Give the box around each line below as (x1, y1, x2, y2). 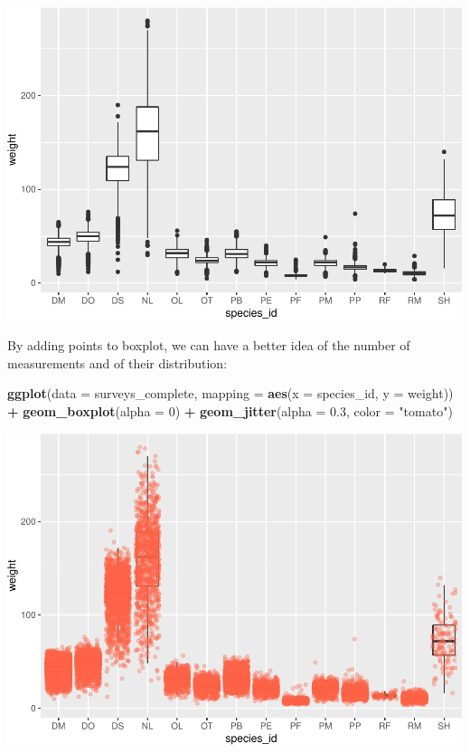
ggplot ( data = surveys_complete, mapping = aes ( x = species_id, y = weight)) (7, 384, 454, 403)
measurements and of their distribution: (7, 353, 228, 372)
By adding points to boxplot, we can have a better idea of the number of (7, 336, 410, 355)
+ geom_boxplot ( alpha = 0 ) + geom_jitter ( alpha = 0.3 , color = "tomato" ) (7, 402, 453, 421)
